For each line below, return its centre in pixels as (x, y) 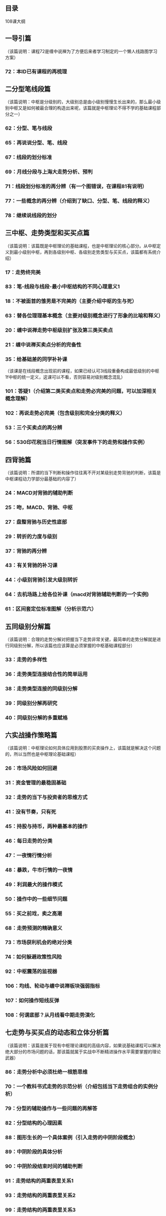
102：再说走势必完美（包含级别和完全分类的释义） (65, 413)
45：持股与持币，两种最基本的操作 (46, 827)
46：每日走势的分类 (29, 841)
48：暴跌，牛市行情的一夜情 (39, 870)
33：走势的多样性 (26, 659)
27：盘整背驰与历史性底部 (36, 522)
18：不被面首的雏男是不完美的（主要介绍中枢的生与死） (71, 301)
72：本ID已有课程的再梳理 (36, 71)
